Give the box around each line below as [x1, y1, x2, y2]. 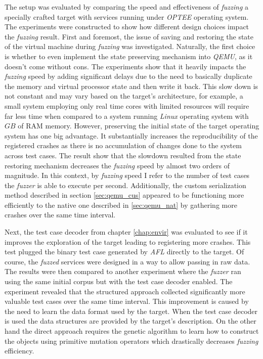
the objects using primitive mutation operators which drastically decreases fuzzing [5, 335, 258, 346]
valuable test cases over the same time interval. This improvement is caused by [5, 296, 249, 306]
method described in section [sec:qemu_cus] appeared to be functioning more [5, 190, 244, 200]
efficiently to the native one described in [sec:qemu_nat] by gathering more [5, 199, 237, 210]
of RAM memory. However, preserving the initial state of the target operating [18, 120, 259, 131]
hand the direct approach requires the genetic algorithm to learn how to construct [5, 326, 259, 336]
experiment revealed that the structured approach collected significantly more [5, 286, 245, 296]
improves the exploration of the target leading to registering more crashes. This [5, 236, 251, 247]
